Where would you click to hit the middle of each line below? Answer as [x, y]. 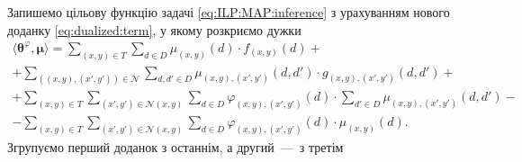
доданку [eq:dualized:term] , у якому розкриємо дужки [154, 29]
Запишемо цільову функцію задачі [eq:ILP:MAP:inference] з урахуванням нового [229, 12]
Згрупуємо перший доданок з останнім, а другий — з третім [175, 147]
